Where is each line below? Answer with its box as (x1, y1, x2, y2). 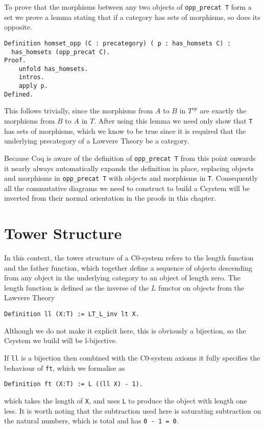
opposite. (4, 21, 32, 32)
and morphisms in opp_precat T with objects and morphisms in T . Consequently (4, 173, 258, 183)
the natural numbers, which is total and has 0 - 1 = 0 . (4, 415, 179, 426)
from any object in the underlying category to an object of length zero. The (4, 272, 240, 283)
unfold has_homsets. (18, 65, 88, 73)
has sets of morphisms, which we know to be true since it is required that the (4, 125, 246, 136)
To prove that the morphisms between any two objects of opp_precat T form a (4, 2, 252, 12)
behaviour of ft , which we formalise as (4, 362, 125, 373)
